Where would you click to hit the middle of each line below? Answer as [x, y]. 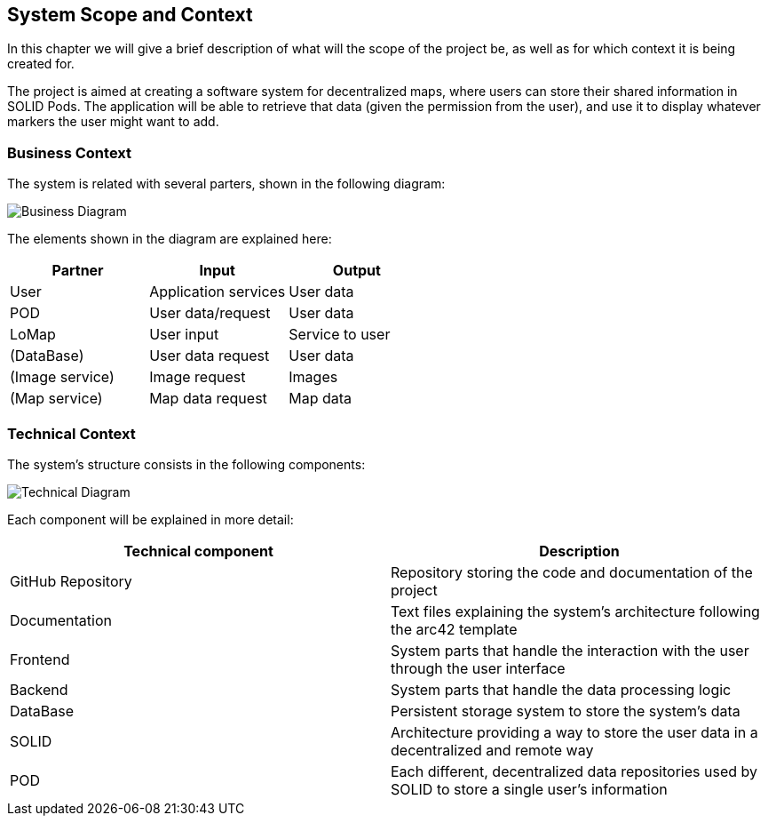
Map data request [208, 399]
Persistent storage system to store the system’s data [566, 711]
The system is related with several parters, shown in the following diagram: [226, 184]
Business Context [70, 152]
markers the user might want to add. [113, 122]
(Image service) [62, 377]
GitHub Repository [71, 581]
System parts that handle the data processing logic [561, 689]
